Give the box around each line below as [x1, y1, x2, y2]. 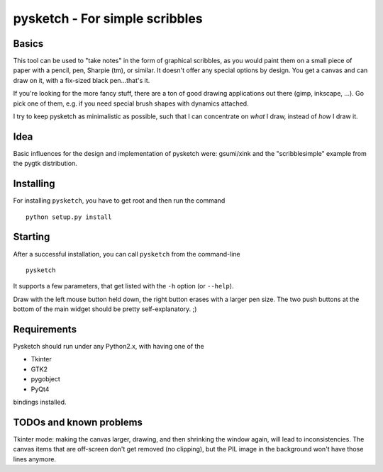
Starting [13, 231, 50, 243]
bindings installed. [13, 398, 67, 406]
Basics [13, 38, 44, 50]
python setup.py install [26, 213, 112, 221]
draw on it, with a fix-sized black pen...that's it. [13, 76, 150, 84]
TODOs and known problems [13, 416, 143, 428]
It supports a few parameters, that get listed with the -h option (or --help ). [13, 282, 234, 291]
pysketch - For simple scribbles [13, 11, 203, 26]
